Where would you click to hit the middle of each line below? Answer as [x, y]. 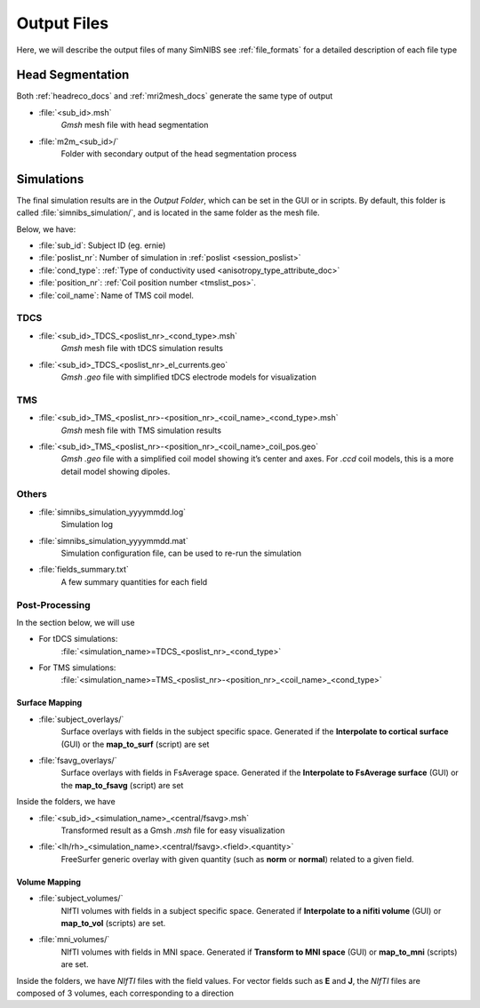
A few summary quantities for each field [134, 581]
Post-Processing [53, 604]
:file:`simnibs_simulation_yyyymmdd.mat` [113, 540]
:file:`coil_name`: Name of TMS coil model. [116, 295]
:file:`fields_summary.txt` [84, 570]
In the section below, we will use [76, 622]
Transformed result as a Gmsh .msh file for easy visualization [173, 830]
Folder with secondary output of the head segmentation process [179, 154]
